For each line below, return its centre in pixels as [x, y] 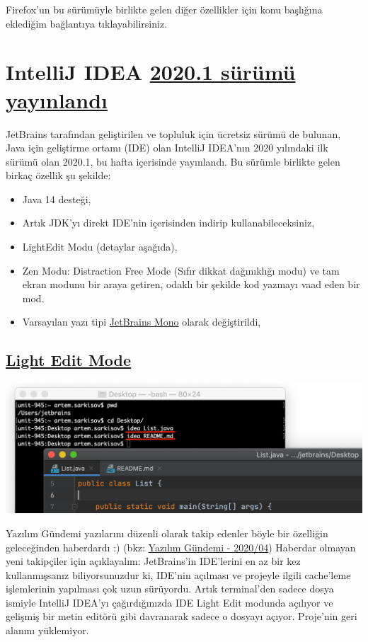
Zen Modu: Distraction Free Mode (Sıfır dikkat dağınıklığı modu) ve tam [181, 270]
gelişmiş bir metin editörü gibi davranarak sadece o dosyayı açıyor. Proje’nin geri [182, 616]
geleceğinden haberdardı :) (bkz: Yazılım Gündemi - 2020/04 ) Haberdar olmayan [181, 547]
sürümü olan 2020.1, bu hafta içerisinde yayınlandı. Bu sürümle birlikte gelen [173, 161]
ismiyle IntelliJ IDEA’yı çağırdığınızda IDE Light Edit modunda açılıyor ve [169, 602]
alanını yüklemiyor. [47, 630]
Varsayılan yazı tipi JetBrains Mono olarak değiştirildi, [142, 322]
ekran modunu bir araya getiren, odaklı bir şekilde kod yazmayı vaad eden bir [191, 284]
